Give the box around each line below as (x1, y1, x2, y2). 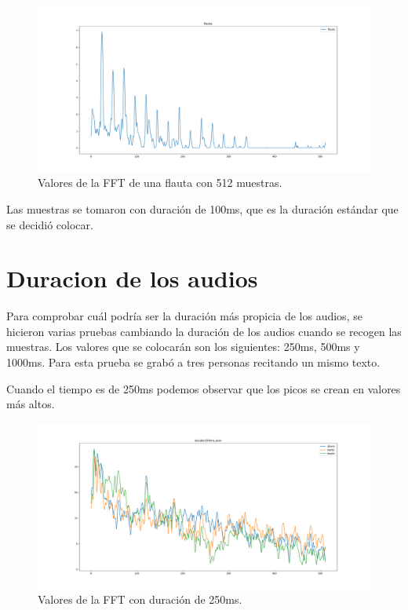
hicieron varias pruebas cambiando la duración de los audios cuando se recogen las (6, 323, 402, 339)
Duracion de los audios (6, 262, 258, 294)
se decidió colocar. (6, 216, 93, 232)
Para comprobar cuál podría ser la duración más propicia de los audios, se (6, 308, 362, 324)
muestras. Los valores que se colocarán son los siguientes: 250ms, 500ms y (6, 338, 360, 355)
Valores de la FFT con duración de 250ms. (38, 591, 242, 608)
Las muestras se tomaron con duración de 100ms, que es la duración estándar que (6, 200, 399, 217)
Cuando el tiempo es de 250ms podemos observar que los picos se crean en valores (6, 380, 401, 396)
